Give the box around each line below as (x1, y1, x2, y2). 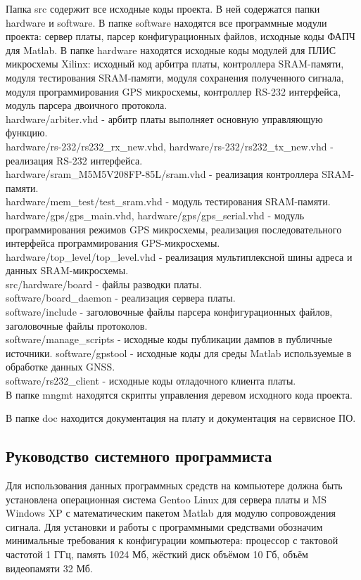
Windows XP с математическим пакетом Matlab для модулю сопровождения (6, 505, 336, 520)
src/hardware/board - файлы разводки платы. (6, 276, 202, 291)
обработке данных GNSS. (6, 359, 115, 374)
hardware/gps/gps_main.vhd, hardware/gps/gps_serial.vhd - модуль (6, 207, 305, 222)
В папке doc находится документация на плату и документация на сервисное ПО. (6, 411, 356, 425)
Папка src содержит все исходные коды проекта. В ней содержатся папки (6, 1, 320, 15)
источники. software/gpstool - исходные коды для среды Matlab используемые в (6, 345, 352, 360)
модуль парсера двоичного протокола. (6, 98, 167, 112)
